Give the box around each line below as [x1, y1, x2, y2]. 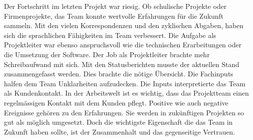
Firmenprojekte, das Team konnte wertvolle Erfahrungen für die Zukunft [4, 10, 224, 21]
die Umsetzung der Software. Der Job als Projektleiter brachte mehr [4, 49, 210, 59]
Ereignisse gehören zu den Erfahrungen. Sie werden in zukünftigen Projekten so [4, 107, 244, 117]
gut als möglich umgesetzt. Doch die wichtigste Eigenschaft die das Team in [4, 117, 233, 127]
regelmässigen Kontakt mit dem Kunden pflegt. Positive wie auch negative [4, 97, 228, 107]
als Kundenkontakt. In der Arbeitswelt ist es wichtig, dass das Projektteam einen [4, 88, 249, 98]
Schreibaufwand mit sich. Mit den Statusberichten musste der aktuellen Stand [4, 59, 240, 69]
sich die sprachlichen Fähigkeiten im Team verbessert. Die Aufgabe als [4, 30, 217, 40]
